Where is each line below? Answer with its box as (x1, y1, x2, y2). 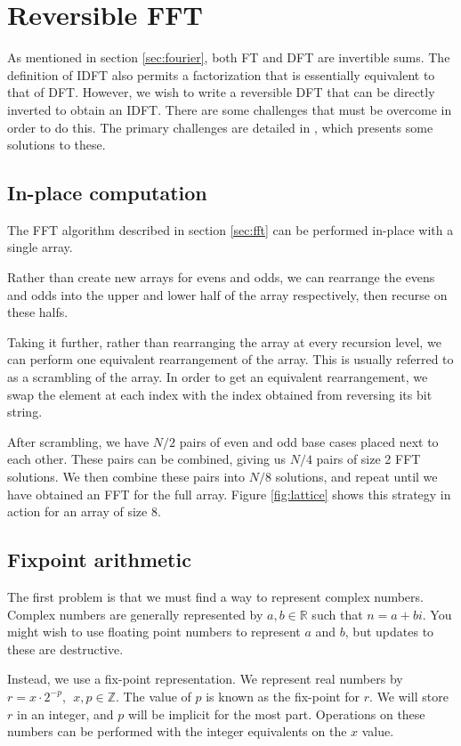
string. (7, 402, 43, 421)
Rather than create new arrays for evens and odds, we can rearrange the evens (7, 268, 435, 287)
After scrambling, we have (7, 432, 150, 450)
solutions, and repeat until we (275, 467, 438, 486)
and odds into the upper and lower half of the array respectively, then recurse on (7, 285, 448, 304)
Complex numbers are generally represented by (7, 604, 263, 623)
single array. (7, 238, 73, 256)
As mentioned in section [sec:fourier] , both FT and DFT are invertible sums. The (7, 48, 450, 67)
